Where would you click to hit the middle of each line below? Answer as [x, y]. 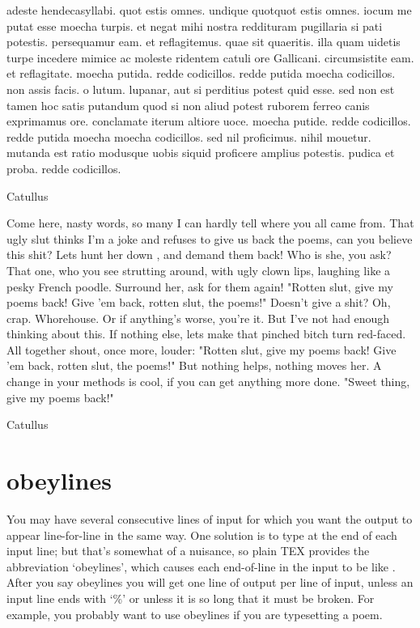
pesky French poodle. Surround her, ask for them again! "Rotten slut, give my [200, 286]
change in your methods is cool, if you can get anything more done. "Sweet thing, [208, 382]
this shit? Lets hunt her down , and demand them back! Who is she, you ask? [199, 255]
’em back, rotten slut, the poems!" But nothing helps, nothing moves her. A [194, 365]
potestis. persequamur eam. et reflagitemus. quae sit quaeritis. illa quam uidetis [204, 42]
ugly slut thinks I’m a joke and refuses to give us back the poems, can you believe [210, 238]
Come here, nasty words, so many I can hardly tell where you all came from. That [210, 223]
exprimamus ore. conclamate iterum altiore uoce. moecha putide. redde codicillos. [209, 121]
